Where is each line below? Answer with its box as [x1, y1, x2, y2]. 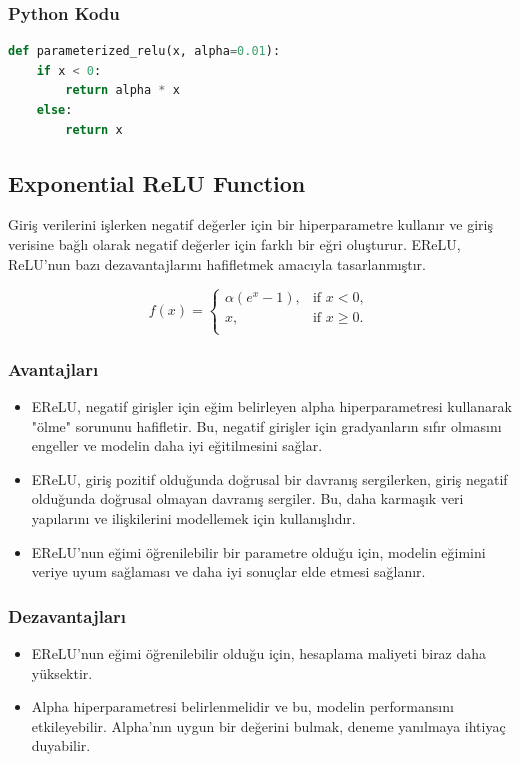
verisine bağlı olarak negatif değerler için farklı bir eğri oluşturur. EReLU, [8, 233, 461, 254]
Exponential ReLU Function [8, 167, 306, 198]
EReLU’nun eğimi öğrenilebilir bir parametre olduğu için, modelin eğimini [31, 541, 486, 562]
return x [65, 122, 123, 137]
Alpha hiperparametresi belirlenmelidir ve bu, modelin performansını [31, 696, 454, 717]
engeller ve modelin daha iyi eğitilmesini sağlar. [31, 435, 323, 456]
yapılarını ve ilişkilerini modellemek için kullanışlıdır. [31, 507, 356, 528]
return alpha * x [65, 83, 180, 98]
